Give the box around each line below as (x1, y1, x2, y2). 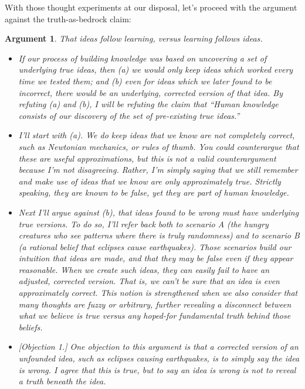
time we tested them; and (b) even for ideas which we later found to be (18, 74, 272, 87)
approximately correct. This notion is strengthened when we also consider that (18, 286, 298, 299)
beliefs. (18, 320, 43, 333)
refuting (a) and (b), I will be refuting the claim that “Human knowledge (18, 98, 279, 110)
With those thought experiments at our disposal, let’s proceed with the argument (5, 1, 297, 13)
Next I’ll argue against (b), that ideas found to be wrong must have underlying (18, 206, 299, 218)
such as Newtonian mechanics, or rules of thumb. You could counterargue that (18, 140, 299, 152)
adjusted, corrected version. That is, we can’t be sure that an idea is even (18, 275, 280, 287)
